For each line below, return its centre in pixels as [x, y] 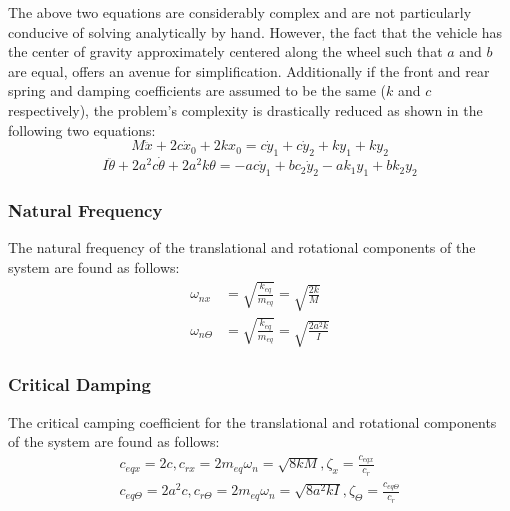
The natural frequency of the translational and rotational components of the [242, 247]
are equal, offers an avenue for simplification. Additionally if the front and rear [249, 70]
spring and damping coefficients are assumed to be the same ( [197, 90]
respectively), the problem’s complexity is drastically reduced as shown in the [245, 109]
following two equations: [82, 129]
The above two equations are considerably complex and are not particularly [240, 12]
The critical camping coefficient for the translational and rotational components [252, 421]
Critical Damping [79, 384]
